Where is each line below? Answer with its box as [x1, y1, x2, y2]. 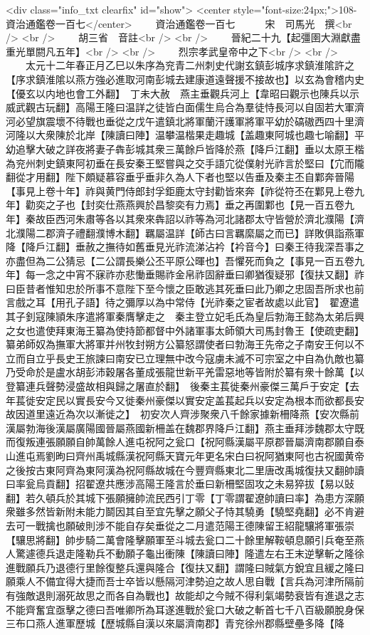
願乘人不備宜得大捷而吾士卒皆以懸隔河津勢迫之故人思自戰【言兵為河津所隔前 [6, 574, 364, 589]
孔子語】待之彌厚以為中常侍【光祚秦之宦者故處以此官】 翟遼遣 [65, 295, 359, 310]
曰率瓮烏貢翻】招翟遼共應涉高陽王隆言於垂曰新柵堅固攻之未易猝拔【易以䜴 [6, 476, 354, 491]
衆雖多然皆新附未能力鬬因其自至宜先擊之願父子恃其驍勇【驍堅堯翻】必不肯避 [6, 504, 364, 519]
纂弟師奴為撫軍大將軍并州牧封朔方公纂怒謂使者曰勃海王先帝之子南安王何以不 [6, 337, 364, 352]
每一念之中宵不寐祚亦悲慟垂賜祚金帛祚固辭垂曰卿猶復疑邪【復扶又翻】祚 [25, 267, 364, 282]
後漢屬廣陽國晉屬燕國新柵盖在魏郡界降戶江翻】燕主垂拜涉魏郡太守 [45, 420, 354, 435]
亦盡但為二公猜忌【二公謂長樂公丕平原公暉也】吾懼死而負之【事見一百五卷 [6, 253, 354, 268]
